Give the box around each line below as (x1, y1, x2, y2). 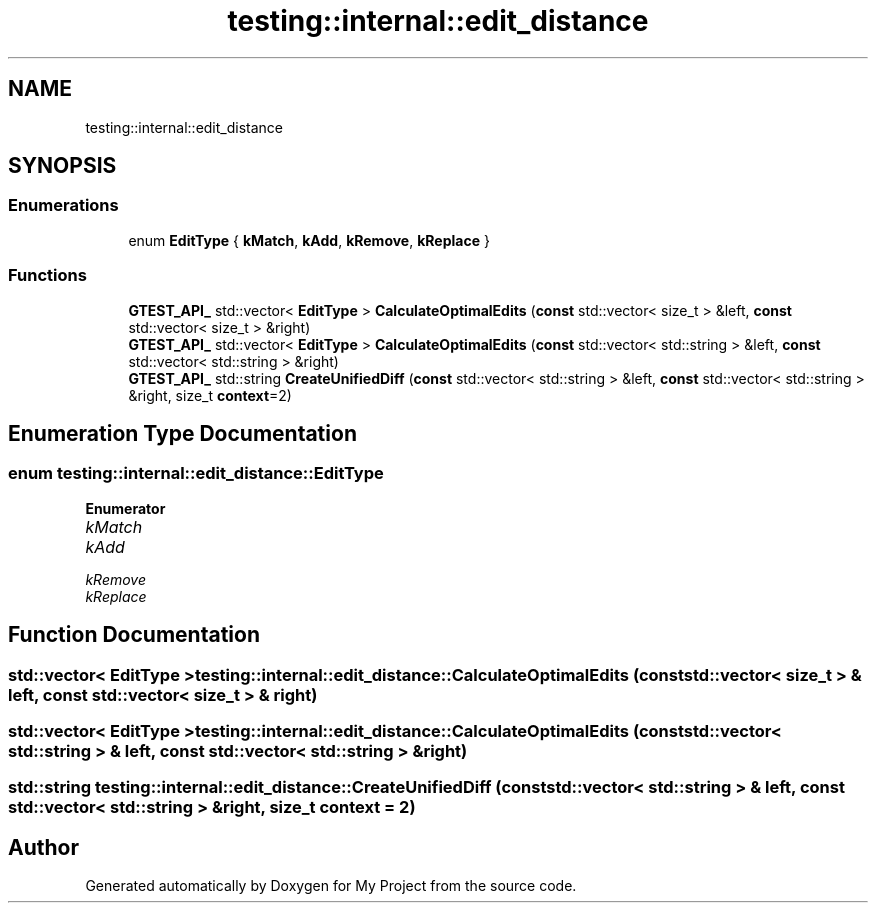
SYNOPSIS (8, 153, 117, 179)
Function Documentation (8, 622, 260, 648)
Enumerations (8, 195, 119, 216)
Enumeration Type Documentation (8, 420, 357, 446)
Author (8, 834, 79, 860)
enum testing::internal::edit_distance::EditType (8, 463, 384, 484)
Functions (8, 265, 87, 286)
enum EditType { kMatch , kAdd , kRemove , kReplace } (128, 231, 490, 249)
